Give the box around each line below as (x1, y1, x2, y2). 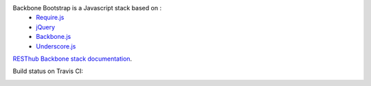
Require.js (36, 14, 65, 22)
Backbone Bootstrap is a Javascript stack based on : (12, 4, 161, 12)
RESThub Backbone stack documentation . (12, 55, 133, 63)
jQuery (36, 23, 55, 31)
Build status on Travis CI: (12, 67, 84, 75)
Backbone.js (36, 33, 71, 41)
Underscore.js (36, 42, 76, 51)
